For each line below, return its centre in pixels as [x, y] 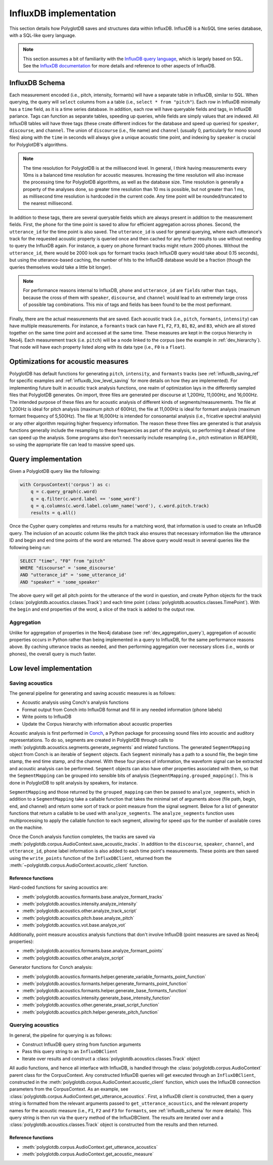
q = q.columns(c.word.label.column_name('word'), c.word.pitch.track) [120, 506]
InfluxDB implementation [63, 13]
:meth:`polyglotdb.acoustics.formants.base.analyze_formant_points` [93, 951]
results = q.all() [53, 513]
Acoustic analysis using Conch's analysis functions [75, 702]
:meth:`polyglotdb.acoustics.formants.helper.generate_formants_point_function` [105, 984]
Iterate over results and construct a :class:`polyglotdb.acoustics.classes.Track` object [111, 1059]
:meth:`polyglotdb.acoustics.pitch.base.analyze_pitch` [78, 918]
